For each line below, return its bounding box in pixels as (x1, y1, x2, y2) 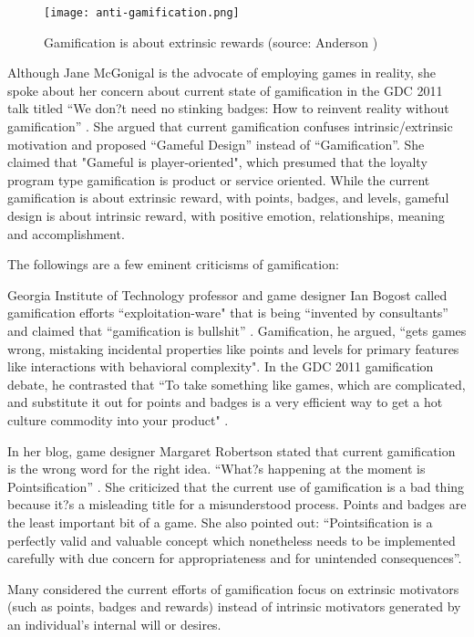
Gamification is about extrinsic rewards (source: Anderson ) (44, 32, 378, 51)
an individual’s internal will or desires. (7, 614, 222, 633)
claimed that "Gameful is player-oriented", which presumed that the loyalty (7, 152, 428, 172)
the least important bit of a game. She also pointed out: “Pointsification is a (7, 512, 433, 531)
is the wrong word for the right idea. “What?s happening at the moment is (7, 459, 426, 478)
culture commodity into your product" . (7, 410, 229, 429)
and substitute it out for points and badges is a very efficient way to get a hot (7, 392, 443, 412)
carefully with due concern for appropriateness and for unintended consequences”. (7, 548, 462, 568)
